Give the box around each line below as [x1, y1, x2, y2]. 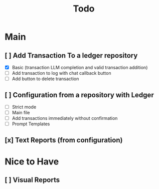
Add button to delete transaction [12, 76, 79, 82]
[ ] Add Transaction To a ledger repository [5, 51, 138, 60]
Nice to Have [5, 156, 59, 167]
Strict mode [12, 104, 37, 110]
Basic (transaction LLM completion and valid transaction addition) [12, 65, 148, 70]
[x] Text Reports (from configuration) [5, 136, 123, 144]
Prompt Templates [12, 121, 50, 127]
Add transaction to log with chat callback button [12, 70, 111, 76]
